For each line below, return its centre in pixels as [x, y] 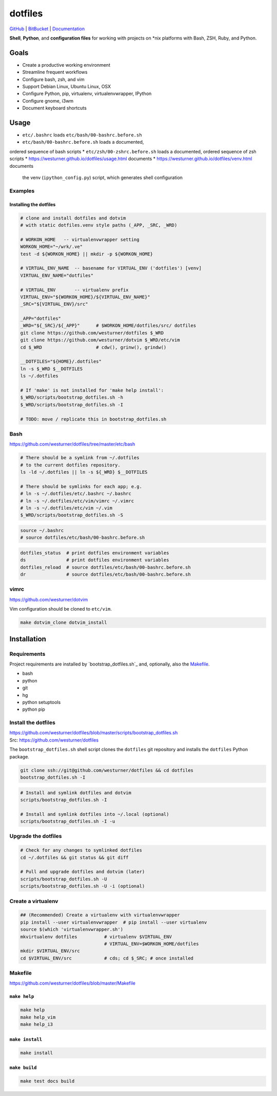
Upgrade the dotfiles [36, 836]
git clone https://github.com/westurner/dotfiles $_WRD [92, 333]
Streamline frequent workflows [55, 72]
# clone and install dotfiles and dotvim [73, 218]
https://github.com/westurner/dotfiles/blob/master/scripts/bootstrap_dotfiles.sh [94, 733]
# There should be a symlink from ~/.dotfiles [80, 458]
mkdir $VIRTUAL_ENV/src [50, 951]
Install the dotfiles [33, 722]
